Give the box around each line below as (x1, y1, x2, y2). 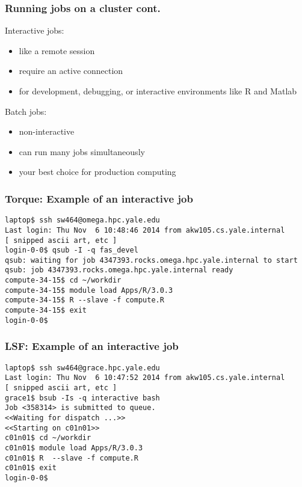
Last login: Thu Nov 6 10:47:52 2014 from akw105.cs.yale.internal (5, 373, 285, 382)
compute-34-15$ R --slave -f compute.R (5, 296, 164, 305)
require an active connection (19, 64, 123, 77)
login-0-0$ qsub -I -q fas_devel (5, 246, 138, 255)
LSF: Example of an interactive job (5, 338, 179, 354)
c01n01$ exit (5, 464, 57, 473)
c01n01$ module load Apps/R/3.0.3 (5, 443, 143, 452)
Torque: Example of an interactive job (5, 191, 193, 206)
